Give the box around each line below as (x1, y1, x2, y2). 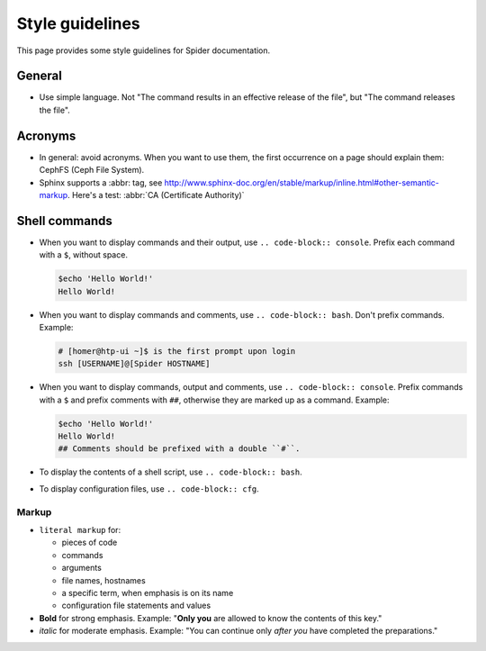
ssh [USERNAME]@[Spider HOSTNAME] (58, 358, 211, 369)
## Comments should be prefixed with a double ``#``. (58, 444, 301, 454)
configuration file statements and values (61, 600, 211, 611)
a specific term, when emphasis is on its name (61, 587, 234, 598)
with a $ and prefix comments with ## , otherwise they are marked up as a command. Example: (39, 394, 391, 405)
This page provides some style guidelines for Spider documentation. (16, 45, 271, 56)
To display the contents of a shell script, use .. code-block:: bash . (39, 466, 302, 477)
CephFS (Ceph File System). (39, 165, 145, 176)
